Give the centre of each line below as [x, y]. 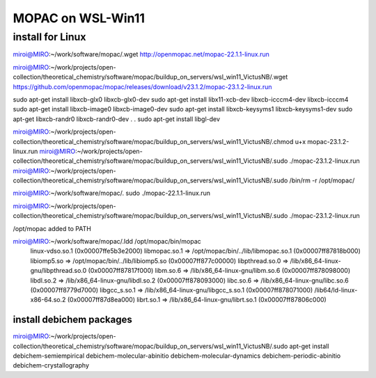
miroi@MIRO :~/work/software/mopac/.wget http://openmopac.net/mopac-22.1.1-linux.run [141, 54]
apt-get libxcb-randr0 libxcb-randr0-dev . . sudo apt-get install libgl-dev [117, 119]
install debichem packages [72, 320]
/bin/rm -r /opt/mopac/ [322, 180]
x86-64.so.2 [48, 300]
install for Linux [49, 37]
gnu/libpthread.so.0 [58, 271]
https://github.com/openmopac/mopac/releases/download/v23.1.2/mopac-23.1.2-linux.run [142, 86]
